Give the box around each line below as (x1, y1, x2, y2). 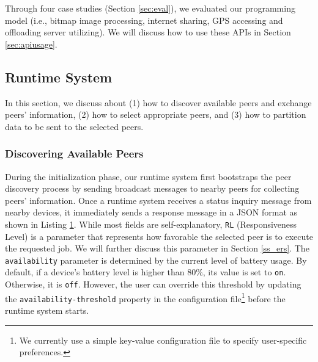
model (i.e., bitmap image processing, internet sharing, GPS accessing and (5, 13, 283, 26)
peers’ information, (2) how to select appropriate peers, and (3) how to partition (5, 108, 306, 121)
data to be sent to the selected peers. (5, 120, 144, 132)
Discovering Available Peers (5, 146, 144, 161)
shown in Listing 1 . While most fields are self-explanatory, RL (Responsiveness (5, 217, 297, 230)
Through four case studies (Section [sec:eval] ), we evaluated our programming (5, 2, 295, 14)
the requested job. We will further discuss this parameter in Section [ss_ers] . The (5, 242, 309, 255)
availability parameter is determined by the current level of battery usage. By (5, 253, 307, 266)
